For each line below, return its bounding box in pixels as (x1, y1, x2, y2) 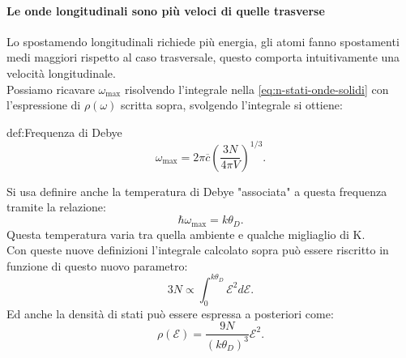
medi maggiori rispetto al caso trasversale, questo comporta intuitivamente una (6, 49, 400, 66)
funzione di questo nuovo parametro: (6, 257, 188, 274)
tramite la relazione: (6, 198, 106, 215)
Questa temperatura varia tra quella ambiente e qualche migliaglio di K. (6, 225, 365, 242)
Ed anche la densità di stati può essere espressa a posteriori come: (6, 305, 334, 322)
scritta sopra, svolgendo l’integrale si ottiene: (121, 96, 343, 113)
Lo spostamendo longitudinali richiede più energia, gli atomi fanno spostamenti (6, 32, 400, 49)
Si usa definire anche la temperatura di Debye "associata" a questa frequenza (6, 182, 387, 199)
